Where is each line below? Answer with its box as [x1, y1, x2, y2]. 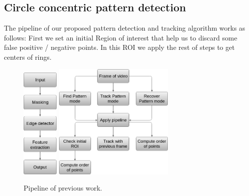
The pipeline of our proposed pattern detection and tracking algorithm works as [4, 23, 246, 33]
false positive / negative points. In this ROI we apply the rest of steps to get [4, 42, 235, 52]
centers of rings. [4, 51, 52, 62]
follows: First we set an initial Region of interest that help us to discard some [4, 32, 237, 42]
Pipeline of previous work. [24, 183, 102, 193]
